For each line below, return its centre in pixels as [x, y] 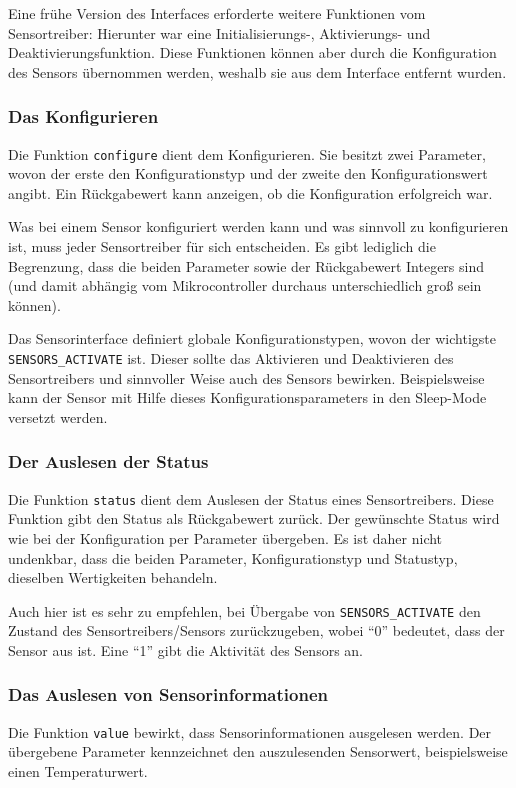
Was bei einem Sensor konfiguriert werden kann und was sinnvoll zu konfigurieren [258, 226]
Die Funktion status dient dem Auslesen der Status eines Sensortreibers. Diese [251, 498]
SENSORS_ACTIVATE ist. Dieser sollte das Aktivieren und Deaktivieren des [231, 358]
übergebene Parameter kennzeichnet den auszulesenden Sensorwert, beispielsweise [258, 751]
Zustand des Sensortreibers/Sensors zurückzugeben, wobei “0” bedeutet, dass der [256, 630]
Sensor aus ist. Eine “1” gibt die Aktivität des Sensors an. [186, 649]
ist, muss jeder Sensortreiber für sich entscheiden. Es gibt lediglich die [222, 246]
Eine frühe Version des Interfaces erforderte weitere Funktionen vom [217, 13]
